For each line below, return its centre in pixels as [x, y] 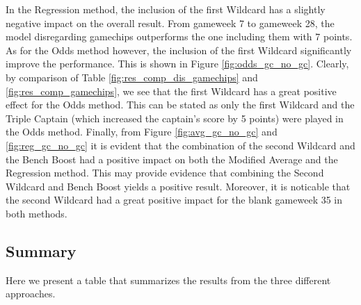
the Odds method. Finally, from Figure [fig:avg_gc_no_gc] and [142, 132]
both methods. [37, 213]
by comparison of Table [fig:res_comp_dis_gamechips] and [132, 77]
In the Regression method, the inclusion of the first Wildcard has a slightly [166, 9]
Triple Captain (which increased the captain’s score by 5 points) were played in [175, 118]
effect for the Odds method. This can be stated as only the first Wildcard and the [180, 105]
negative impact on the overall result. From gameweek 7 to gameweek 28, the [170, 23]
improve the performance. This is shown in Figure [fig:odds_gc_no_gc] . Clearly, [177, 64]
